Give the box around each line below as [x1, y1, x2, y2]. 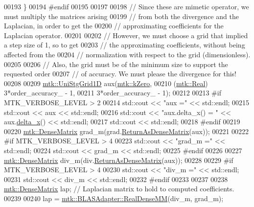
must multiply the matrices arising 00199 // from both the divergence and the [4, 11, 239, 21]
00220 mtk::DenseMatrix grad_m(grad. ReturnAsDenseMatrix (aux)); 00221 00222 [4, 126, 249, 136]
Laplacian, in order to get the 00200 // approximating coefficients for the [4, 21, 224, 31]
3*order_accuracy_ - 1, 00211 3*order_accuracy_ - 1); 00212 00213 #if [4, 88, 221, 98]
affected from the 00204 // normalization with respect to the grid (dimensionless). [4, 49, 251, 59]
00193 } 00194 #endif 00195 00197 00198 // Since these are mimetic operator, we [4, 1, 249, 11]
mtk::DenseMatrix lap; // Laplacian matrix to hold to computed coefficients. [4, 184, 234, 194]
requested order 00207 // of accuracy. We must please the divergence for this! [4, 69, 236, 79]
